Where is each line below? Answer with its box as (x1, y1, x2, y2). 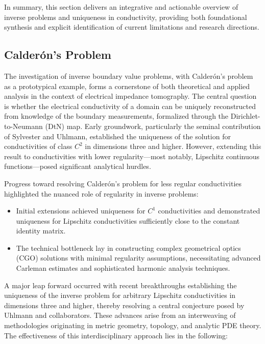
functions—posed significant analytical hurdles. (4, 161, 151, 171)
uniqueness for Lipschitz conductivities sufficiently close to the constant (16, 215, 240, 226)
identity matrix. (16, 225, 66, 236)
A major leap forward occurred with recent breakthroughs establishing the (4, 279, 237, 290)
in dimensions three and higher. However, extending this (85, 141, 261, 152)
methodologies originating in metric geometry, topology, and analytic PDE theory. (4, 320, 261, 331)
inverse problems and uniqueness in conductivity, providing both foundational (4, 11, 247, 22)
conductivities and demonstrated (158, 205, 260, 216)
